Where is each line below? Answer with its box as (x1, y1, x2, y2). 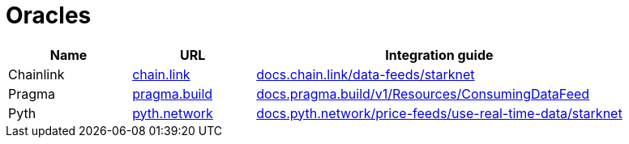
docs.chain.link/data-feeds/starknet (256, 66, 475, 83)
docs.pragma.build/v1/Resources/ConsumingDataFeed (256, 85, 590, 102)
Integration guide (385, 46, 494, 63)
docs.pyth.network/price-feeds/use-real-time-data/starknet (256, 104, 623, 121)
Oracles (6, 2, 92, 29)
